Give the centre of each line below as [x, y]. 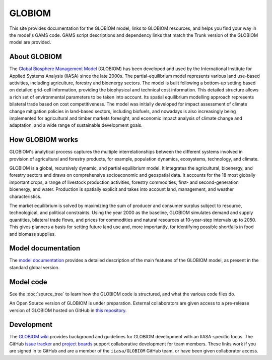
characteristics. [25, 196]
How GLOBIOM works [44, 140]
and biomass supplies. [33, 234]
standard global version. [35, 267]
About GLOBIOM [36, 57]
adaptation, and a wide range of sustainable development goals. [76, 125]
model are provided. [30, 42]
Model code [28, 282]
